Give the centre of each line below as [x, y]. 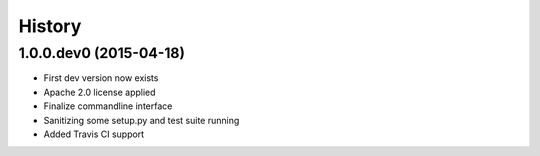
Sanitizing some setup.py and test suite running [141, 120]
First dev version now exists [101, 78]
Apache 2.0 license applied [99, 92]
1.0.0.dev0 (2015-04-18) [101, 53]
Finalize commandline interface [108, 106]
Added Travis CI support [94, 134]
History [50, 26]
